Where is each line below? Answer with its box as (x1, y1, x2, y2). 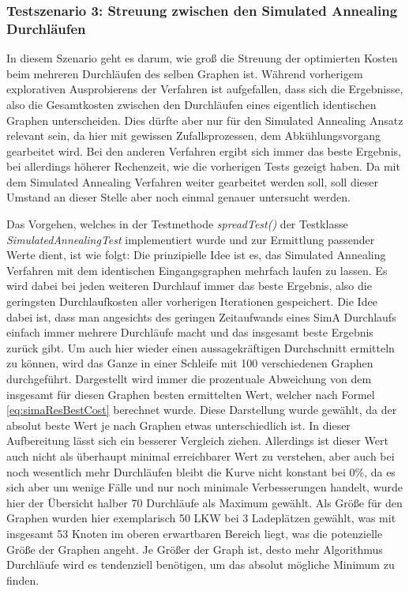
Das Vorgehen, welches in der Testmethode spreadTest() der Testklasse (6, 216, 348, 232)
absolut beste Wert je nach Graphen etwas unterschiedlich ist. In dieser (6, 416, 351, 433)
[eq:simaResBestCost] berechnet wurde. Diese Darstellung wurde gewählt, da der (6, 401, 397, 418)
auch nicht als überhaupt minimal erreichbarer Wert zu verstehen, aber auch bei (6, 447, 395, 464)
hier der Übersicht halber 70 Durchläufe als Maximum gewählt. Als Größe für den (6, 494, 403, 510)
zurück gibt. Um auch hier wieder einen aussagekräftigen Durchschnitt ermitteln (6, 339, 395, 356)
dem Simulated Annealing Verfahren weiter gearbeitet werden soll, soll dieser (6, 173, 379, 190)
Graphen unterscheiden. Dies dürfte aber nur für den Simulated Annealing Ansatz (6, 111, 403, 128)
